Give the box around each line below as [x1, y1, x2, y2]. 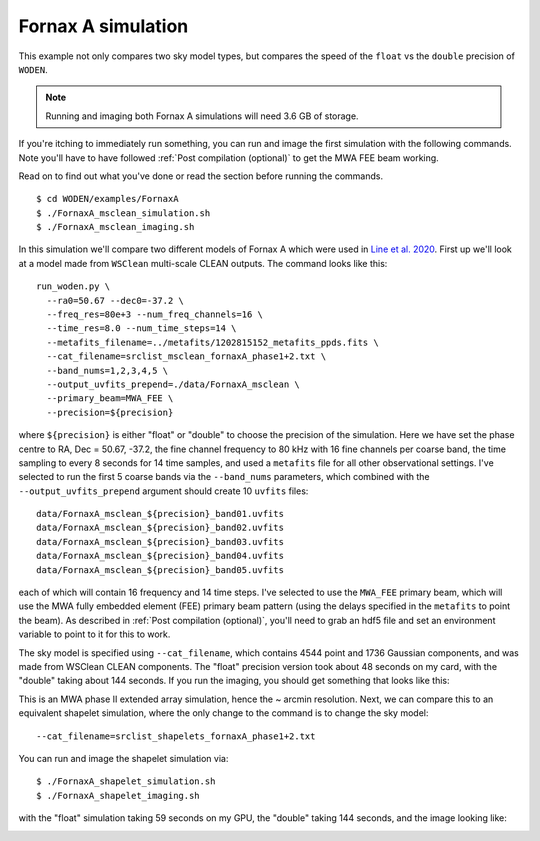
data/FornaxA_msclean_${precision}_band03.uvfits [36, 536, 285, 547]
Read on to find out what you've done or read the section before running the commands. [18, 170, 384, 182]
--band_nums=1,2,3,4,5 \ [46, 365, 169, 376]
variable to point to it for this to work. [18, 628, 171, 640]
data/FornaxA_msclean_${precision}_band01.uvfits [36, 508, 285, 520]
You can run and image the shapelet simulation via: [18, 752, 229, 764]
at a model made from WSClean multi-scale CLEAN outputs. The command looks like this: [18, 257, 388, 269]
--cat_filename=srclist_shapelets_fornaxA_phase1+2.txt [36, 730, 316, 742]
